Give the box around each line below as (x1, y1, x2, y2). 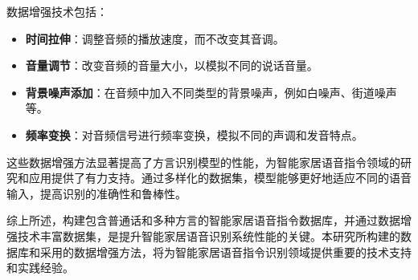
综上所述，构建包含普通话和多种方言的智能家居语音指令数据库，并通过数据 (6, 212, 400, 229)
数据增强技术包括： (6, 3, 108, 19)
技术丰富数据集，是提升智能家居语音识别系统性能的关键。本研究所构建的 (17, 227, 400, 244)
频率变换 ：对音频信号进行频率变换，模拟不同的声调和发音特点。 (25, 126, 363, 143)
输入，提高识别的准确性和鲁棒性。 (6, 185, 186, 201)
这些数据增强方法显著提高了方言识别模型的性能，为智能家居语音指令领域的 (6, 153, 400, 170)
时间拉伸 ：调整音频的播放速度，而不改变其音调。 (25, 30, 285, 47)
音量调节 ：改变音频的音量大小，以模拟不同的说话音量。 (25, 57, 318, 74)
